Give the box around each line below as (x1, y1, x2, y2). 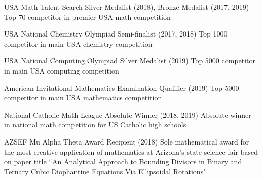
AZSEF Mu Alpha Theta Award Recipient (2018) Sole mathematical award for (4, 136, 249, 147)
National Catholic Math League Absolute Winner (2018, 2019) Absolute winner (4, 109, 251, 120)
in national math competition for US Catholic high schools (4, 119, 186, 130)
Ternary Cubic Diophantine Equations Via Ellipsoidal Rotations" (4, 166, 206, 176)
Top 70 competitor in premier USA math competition (4, 11, 171, 22)
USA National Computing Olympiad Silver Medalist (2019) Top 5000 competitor (4, 55, 256, 66)
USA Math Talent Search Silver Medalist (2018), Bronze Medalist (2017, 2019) (4, 2, 249, 12)
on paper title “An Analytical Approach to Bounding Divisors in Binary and (4, 156, 242, 167)
